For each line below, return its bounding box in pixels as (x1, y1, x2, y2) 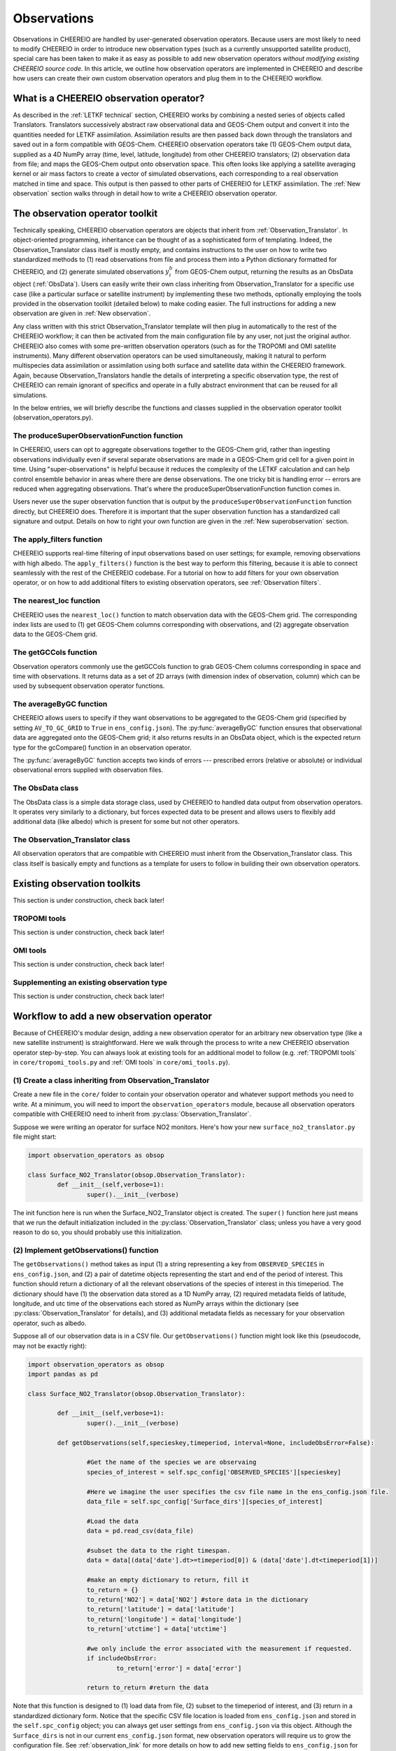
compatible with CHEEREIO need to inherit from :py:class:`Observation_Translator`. (13, 1110, 252, 1119)
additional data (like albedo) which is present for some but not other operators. (13, 817, 240, 826)
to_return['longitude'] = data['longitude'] (86, 1615, 242, 1623)
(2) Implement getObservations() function (13, 1245, 159, 1255)
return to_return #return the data (86, 1684, 209, 1691)
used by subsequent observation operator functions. (13, 681, 165, 690)
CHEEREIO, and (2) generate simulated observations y (13, 267, 169, 276)
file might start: (13, 1132, 57, 1141)
